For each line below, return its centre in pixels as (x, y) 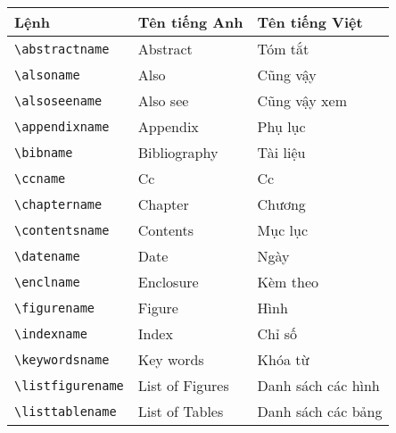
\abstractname (62, 49)
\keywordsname (62, 359)
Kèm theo (288, 282)
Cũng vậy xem (302, 100)
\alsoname (47, 75)
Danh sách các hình (318, 385)
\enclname (47, 282)
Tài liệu (281, 152)
